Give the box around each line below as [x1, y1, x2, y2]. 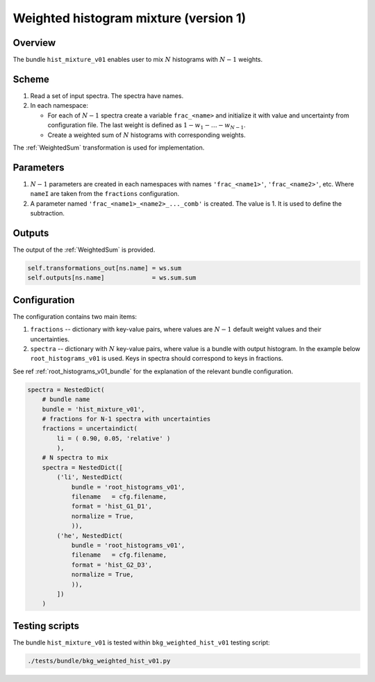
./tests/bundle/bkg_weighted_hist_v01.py [27, 657, 171, 665]
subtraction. [30, 209, 65, 217]
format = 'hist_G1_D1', [71, 503, 153, 510]
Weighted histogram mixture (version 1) [12, 10, 247, 26]
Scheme [12, 73, 50, 85]
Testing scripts [12, 619, 80, 632]
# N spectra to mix [42, 454, 109, 462]
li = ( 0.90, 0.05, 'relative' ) [56, 435, 171, 442]
